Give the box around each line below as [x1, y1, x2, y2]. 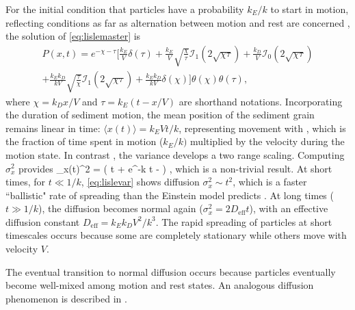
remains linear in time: [5, 120, 101, 135]
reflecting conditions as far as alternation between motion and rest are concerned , [5, 15, 350, 29]
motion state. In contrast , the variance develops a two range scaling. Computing [5, 147, 345, 162]
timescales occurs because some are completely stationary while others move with [5, 228, 347, 242]
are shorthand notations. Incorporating [179, 94, 343, 108]
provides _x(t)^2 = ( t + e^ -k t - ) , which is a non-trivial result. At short [18, 161, 332, 175]
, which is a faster [233, 175, 307, 189]
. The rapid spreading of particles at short [155, 214, 332, 229]
